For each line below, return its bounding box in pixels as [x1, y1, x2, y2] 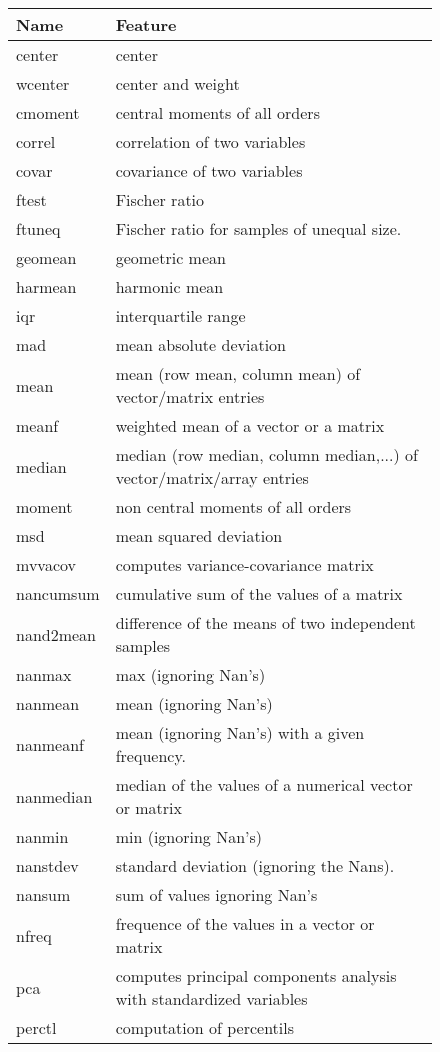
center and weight [115, 72, 240, 95]
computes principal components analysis [115, 964, 397, 987]
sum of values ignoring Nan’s [115, 883, 318, 906]
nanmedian [16, 784, 93, 808]
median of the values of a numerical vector [115, 773, 413, 796]
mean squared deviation [115, 524, 283, 547]
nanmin [16, 825, 69, 848]
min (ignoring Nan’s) [115, 825, 263, 848]
